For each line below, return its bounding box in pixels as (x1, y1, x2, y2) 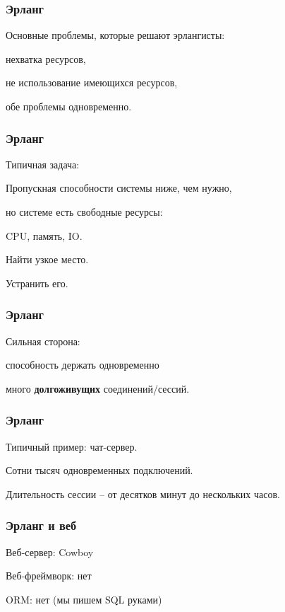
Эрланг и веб (6, 516, 77, 534)
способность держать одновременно (6, 357, 159, 372)
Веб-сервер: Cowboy (6, 544, 94, 559)
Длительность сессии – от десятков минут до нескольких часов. (6, 486, 280, 501)
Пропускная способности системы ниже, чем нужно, (6, 180, 232, 195)
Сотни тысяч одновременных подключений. (6, 463, 193, 478)
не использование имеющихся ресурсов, (6, 75, 178, 90)
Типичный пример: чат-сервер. (6, 439, 138, 454)
